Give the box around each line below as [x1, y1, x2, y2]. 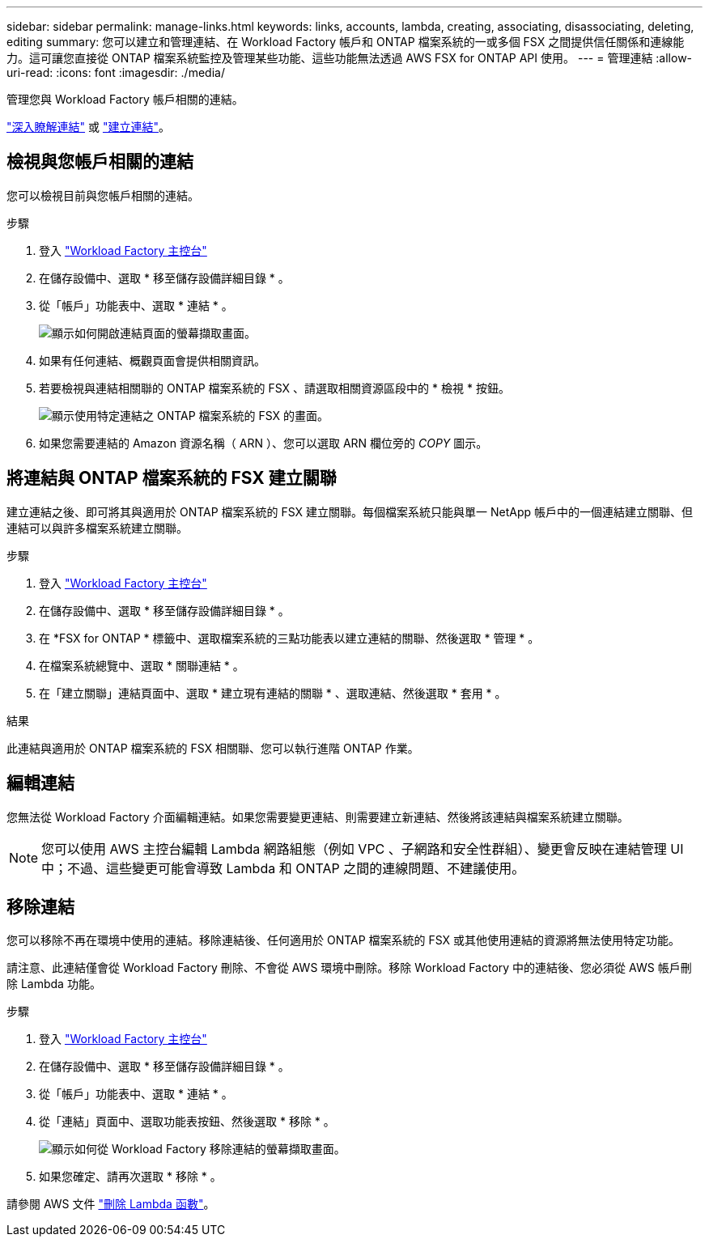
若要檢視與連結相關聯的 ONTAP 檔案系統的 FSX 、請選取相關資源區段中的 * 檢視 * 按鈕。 [39, 380, 510, 395]
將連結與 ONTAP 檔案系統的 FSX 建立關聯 [6, 468, 337, 489]
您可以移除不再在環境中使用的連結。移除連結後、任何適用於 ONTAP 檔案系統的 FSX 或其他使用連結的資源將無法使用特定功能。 [6, 933, 681, 948]
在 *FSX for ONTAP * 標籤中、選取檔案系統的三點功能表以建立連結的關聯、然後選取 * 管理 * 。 [39, 630, 540, 645]
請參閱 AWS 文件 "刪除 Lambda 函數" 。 [6, 1197, 215, 1211]
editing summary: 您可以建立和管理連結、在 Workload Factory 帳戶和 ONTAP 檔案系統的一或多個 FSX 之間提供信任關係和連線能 [6, 35, 685, 49]
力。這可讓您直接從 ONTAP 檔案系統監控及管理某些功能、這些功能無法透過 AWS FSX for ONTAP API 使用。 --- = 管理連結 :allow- [6, 51, 693, 65]
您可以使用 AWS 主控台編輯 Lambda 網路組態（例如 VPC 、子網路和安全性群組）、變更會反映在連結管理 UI [41, 840, 684, 857]
